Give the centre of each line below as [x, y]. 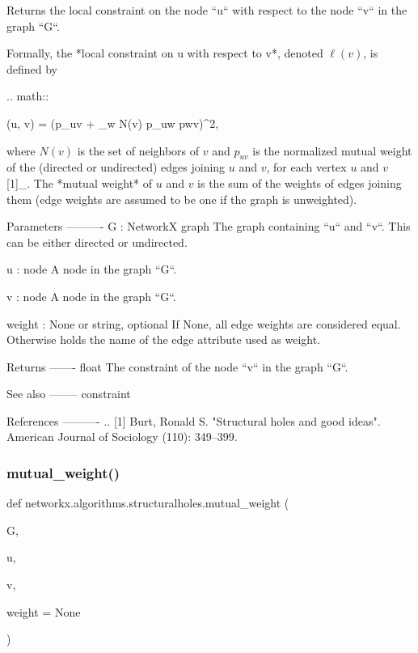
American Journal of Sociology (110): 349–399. [122, 437]
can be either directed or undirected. [97, 242]
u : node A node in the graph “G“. [92, 269]
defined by [32, 68]
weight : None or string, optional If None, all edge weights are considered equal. [204, 323]
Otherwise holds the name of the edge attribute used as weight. [164, 339]
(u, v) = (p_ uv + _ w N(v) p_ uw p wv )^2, [113, 123]
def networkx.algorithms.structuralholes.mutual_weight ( [148, 503]
